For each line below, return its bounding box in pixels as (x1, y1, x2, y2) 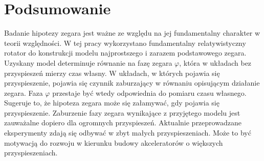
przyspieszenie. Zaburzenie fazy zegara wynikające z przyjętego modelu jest (4, 107, 240, 118)
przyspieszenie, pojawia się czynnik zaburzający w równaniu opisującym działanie (4, 77, 260, 88)
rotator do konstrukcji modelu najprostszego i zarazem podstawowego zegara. (4, 47, 247, 58)
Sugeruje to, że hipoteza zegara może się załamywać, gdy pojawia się (4, 97, 219, 108)
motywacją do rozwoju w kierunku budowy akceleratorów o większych (4, 137, 223, 148)
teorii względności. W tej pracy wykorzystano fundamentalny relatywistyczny (4, 37, 246, 48)
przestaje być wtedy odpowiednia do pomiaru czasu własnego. (52, 87, 247, 98)
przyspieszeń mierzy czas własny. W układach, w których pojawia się (4, 67, 220, 78)
